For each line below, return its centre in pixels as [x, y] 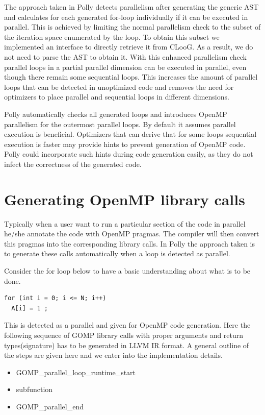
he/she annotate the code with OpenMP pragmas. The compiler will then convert [132, 234]
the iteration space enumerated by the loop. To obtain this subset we [112, 36]
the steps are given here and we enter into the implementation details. [113, 355]
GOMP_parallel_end [50, 406]
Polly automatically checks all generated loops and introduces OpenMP [116, 114]
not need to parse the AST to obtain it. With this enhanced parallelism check [125, 56]
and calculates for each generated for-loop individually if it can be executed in [126, 17]
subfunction [34, 389]
